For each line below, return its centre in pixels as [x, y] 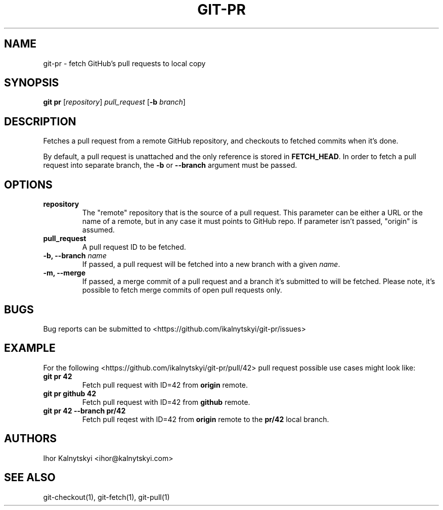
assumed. [98, 230]
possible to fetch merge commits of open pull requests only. [182, 290]
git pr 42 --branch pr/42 [84, 410]
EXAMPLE [30, 348]
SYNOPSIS [32, 83]
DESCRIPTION [40, 121]
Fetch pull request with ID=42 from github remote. [166, 402]
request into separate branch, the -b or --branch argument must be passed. [170, 165]
